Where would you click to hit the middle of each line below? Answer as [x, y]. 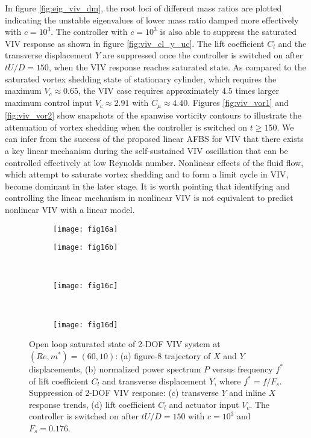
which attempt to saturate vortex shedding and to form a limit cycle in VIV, [147, 174]
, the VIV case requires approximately [149, 91]
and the [292, 43]
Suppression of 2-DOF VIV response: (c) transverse [124, 393]
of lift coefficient [59, 381]
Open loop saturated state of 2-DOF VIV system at [125, 344]
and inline [247, 393]
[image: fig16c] [86, 286]
